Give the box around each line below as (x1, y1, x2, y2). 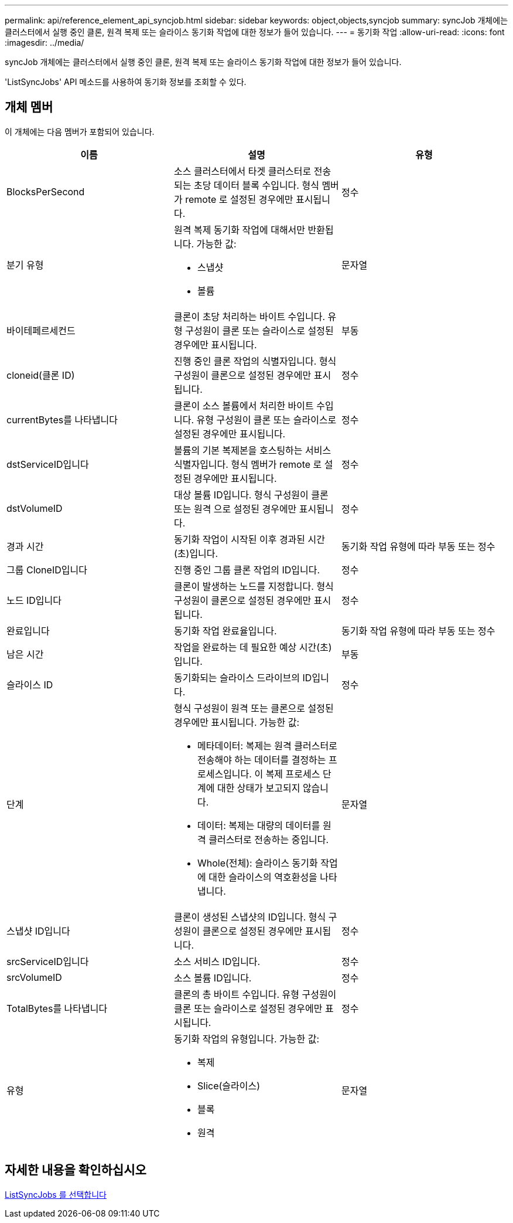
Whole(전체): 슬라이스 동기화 (197, 857, 318, 869)
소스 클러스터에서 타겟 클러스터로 (173, 165, 312, 177)
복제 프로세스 (265, 767, 320, 780)
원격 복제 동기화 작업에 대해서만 (173, 223, 306, 236)
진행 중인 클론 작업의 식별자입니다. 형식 (173, 355, 337, 367)
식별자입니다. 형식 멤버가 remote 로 (173, 458, 322, 470)
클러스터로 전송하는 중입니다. (208, 833, 329, 845)
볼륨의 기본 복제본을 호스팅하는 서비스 (173, 444, 331, 456)
